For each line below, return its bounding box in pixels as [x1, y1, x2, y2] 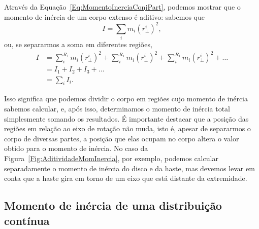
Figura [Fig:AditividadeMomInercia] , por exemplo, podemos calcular [4, 153, 218, 164]
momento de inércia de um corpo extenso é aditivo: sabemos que [4, 11, 205, 22]
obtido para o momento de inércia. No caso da [4, 143, 148, 154]
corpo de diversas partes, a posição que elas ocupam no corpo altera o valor [4, 133, 239, 143]
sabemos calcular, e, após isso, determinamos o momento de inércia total [4, 103, 231, 114]
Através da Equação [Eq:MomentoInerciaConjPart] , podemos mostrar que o [4, 2, 241, 12]
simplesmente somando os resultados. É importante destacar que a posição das [4, 113, 249, 124]
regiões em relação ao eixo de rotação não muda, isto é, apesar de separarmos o [4, 123, 251, 134]
